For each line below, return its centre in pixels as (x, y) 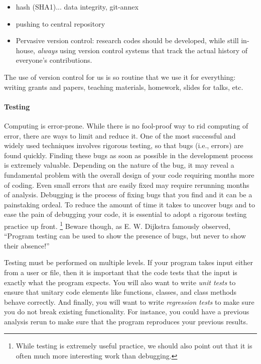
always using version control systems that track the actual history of (142, 50)
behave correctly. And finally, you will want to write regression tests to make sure (129, 301)
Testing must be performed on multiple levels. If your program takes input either (128, 262)
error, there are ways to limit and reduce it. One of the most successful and (120, 135)
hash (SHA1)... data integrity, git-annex (77, 7)
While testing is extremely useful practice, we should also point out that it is (134, 346)
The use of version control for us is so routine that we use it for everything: (120, 77)
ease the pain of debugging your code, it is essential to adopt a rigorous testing (125, 214)
